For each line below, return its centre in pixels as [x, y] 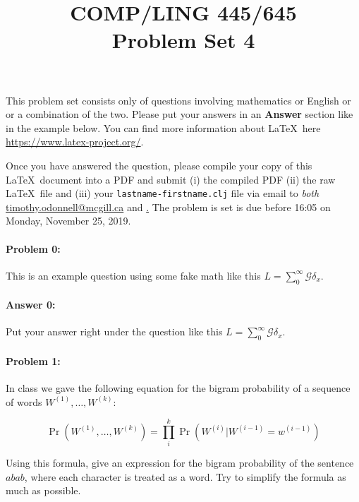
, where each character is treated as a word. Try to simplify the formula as [185, 476]
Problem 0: [33, 248]
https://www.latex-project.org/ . [75, 142]
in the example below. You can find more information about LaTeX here [163, 127]
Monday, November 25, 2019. [68, 221]
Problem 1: [33, 360]
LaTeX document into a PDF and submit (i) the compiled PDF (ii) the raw [171, 179]
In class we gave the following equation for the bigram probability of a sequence [178, 387]
